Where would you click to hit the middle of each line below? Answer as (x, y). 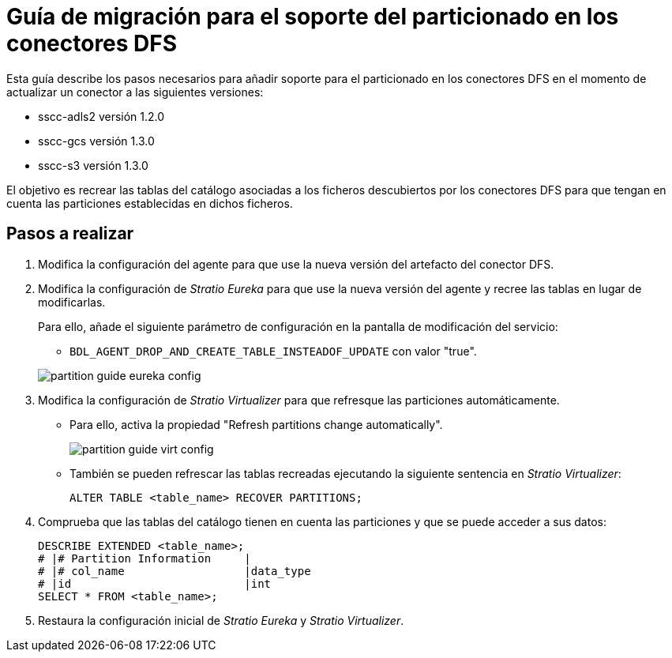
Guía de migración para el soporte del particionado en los (313, 17)
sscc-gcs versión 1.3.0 (96, 141)
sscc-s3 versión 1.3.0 (93, 165)
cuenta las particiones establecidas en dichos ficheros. (150, 203)
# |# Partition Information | (145, 558)
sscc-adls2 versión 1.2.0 (101, 116)
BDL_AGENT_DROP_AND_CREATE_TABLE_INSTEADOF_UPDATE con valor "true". (273, 351)
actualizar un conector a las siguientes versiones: (135, 92)
